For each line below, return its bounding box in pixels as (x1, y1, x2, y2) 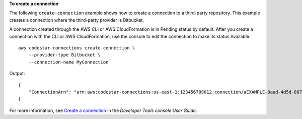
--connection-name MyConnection (28, 59, 109, 65)
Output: (9, 71, 25, 77)
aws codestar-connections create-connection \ (18, 45, 135, 50)
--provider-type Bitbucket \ (28, 52, 101, 58)
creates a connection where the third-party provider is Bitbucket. (9, 17, 144, 23)
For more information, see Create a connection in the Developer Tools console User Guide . (9, 107, 197, 113)
